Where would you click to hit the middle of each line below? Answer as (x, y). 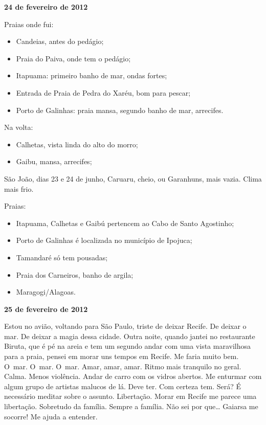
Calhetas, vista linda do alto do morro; (77, 144)
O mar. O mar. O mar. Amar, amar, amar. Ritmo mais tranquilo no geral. (123, 366)
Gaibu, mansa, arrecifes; (54, 161)
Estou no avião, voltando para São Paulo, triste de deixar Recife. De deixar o (125, 326)
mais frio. (19, 188)
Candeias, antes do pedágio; (60, 41)
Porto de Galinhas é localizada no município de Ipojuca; (104, 240)
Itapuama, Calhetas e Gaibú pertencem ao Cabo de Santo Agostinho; (125, 223)
